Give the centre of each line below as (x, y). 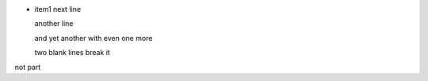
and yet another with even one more (94, 38)
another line (54, 24)
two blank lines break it (72, 53)
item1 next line (58, 9)
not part (28, 67)
